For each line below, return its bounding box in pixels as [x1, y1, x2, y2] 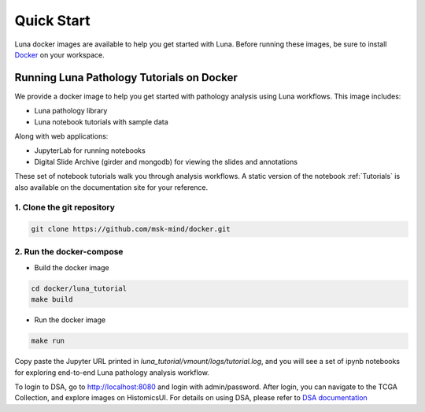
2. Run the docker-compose [14, 247, 124, 258]
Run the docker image [34, 315, 106, 325]
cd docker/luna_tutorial [31, 284, 128, 293]
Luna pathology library [34, 106, 108, 116]
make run [31, 336, 65, 346]
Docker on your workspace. [14, 50, 105, 59]
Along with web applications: [14, 132, 109, 141]
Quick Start [14, 12, 91, 29]
